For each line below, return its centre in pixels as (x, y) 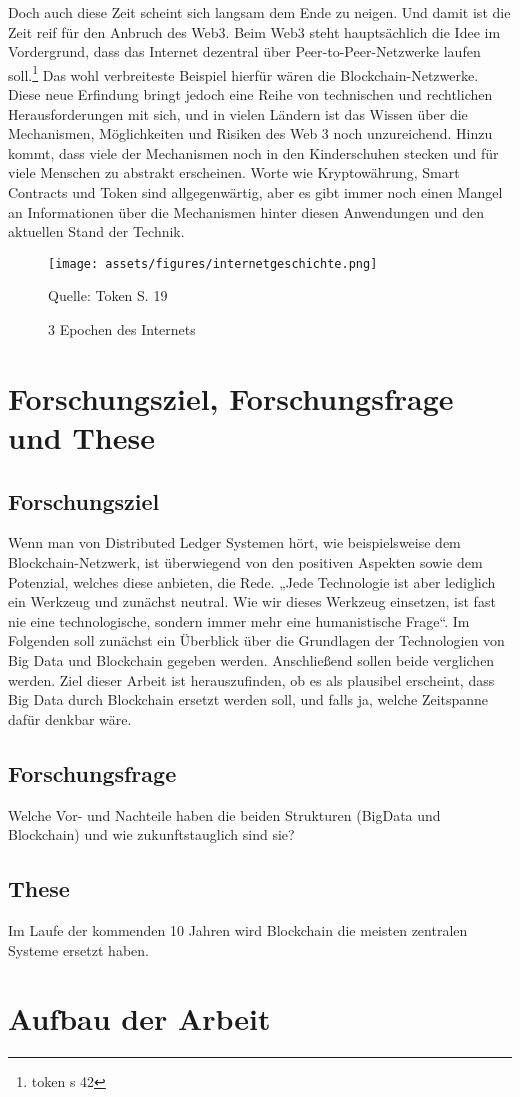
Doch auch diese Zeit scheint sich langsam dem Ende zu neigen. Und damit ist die (259, 12)
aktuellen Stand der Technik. (96, 231)
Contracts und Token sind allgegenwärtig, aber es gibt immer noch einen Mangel (255, 192)
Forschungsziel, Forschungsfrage (231, 397)
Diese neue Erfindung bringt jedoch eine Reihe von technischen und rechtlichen (250, 94)
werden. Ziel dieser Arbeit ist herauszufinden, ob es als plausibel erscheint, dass (251, 679)
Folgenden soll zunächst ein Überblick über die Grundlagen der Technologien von (256, 640)
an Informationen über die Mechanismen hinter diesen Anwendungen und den (246, 211)
